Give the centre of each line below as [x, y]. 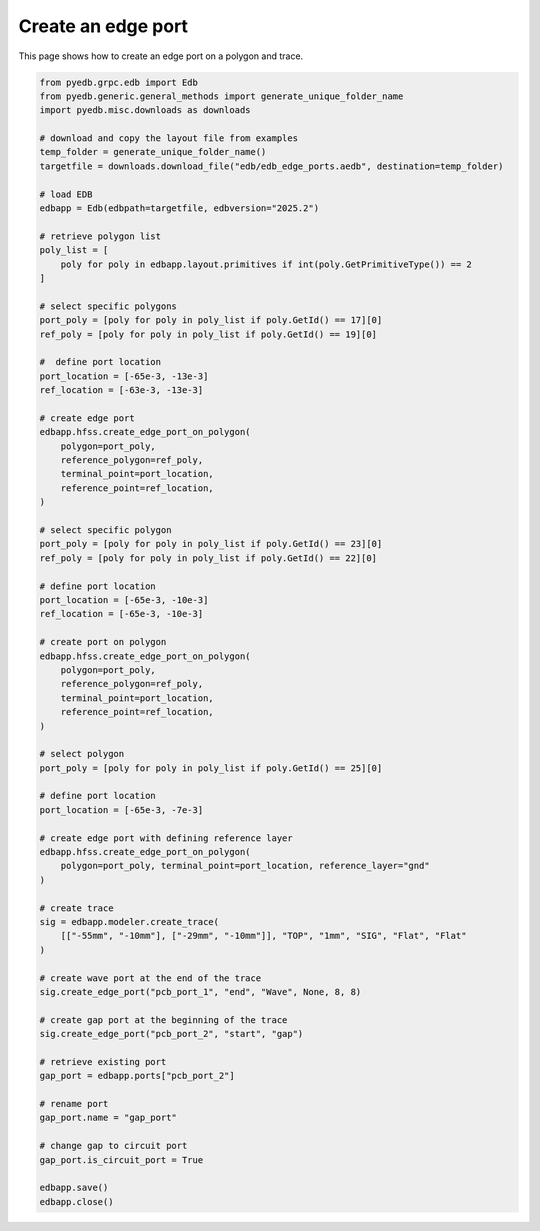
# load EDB [66, 194]
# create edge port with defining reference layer [166, 838]
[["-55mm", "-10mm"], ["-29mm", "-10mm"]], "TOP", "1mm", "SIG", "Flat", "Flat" [263, 936]
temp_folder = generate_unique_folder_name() [153, 152]
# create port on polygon [103, 642]
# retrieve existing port [103, 1061]
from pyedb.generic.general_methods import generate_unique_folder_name [221, 96]
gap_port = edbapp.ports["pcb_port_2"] [137, 1076]
